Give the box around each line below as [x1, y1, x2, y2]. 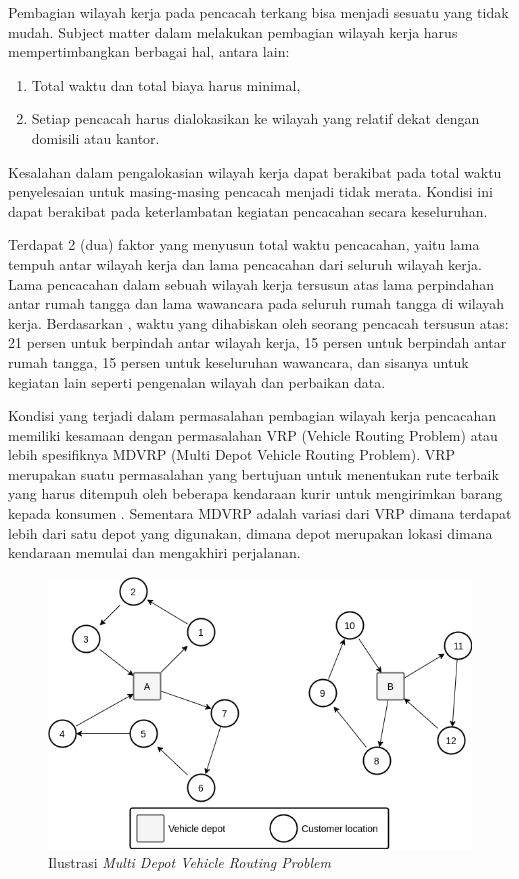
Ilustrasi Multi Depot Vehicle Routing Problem [48, 852, 332, 873]
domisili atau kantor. [31, 127, 160, 148]
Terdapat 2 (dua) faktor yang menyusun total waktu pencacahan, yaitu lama [8, 234, 480, 255]
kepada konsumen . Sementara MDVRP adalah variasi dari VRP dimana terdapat [8, 503, 512, 524]
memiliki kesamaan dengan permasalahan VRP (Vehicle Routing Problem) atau [8, 424, 498, 445]
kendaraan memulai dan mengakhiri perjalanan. [8, 542, 301, 563]
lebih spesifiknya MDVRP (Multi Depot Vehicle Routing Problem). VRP [8, 444, 456, 465]
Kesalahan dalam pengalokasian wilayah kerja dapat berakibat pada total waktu [8, 161, 502, 182]
